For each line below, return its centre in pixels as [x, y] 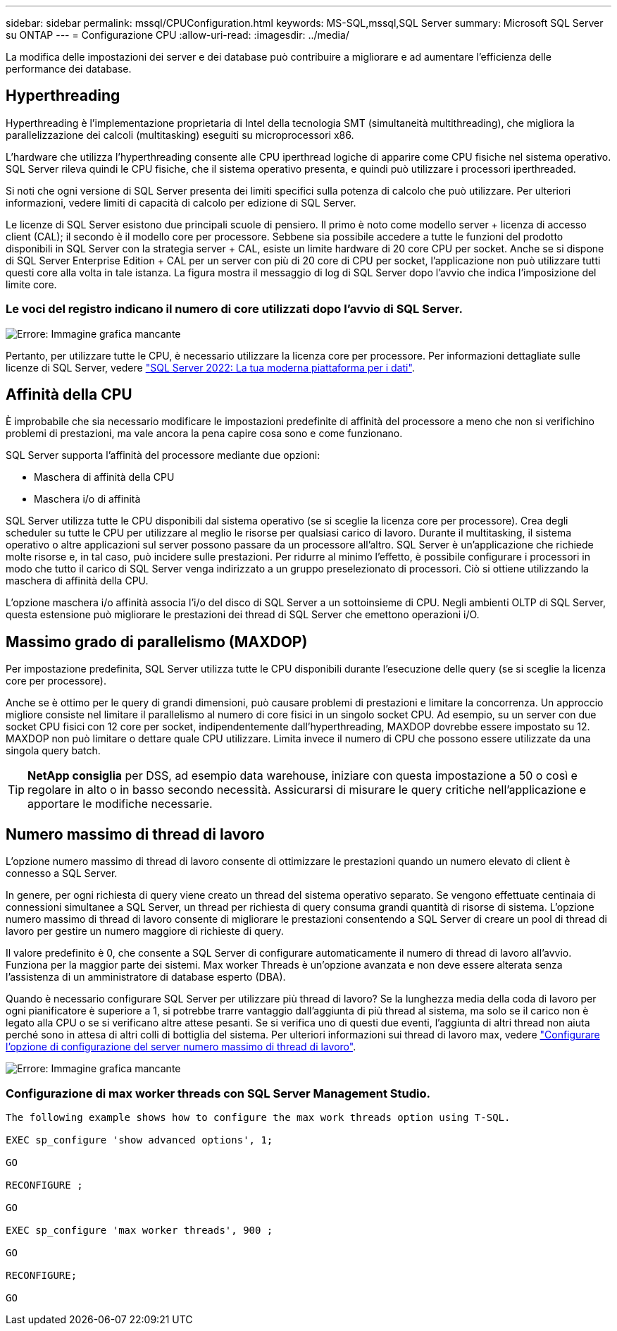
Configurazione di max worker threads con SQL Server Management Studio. [218, 1093]
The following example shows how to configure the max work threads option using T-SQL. [258, 1117]
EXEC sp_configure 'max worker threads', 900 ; [139, 1230]
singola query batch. [53, 751]
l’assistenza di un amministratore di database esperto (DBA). [146, 977]
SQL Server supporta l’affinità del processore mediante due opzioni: [163, 455]
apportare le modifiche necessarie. [120, 804]
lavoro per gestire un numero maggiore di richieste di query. [145, 931]
